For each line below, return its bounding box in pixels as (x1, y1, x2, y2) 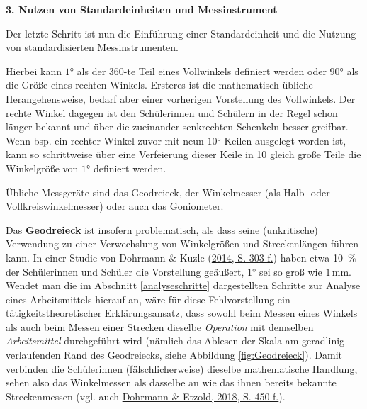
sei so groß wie (259, 264, 322, 279)
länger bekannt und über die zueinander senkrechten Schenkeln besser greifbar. (6, 119, 349, 134)
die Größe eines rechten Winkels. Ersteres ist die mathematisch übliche (6, 77, 313, 92)
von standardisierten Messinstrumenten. (6, 40, 179, 55)
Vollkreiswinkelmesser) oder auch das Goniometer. (6, 198, 224, 213)
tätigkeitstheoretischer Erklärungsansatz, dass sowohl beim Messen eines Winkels (6, 306, 358, 320)
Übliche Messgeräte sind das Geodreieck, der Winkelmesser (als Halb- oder (6, 184, 330, 199)
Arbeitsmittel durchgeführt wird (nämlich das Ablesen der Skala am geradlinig (6, 333, 345, 348)
